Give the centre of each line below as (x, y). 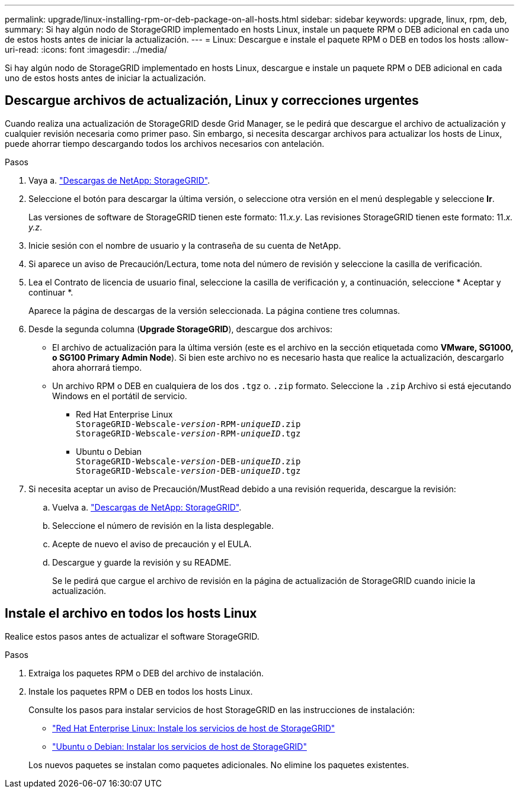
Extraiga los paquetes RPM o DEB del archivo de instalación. (146, 673)
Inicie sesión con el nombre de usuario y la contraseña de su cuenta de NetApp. (185, 245)
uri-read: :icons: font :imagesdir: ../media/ (86, 49)
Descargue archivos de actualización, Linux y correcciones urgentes (212, 101)
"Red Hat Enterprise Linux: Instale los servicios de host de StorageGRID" (194, 728)
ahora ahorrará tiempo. (97, 367)
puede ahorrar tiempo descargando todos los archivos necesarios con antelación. (165, 143)
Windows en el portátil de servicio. (120, 396)
